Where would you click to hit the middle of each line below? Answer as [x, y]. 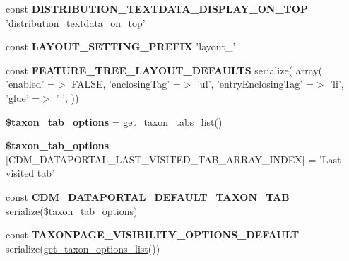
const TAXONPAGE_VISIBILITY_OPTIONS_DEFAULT [153, 234]
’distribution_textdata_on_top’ [76, 22]
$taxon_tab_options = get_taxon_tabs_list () [114, 121]
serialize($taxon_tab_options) [72, 210]
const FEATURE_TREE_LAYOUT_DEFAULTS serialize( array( [164, 70]
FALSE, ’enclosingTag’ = [126, 84]
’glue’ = [23, 97]
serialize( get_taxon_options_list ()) [83, 248]
